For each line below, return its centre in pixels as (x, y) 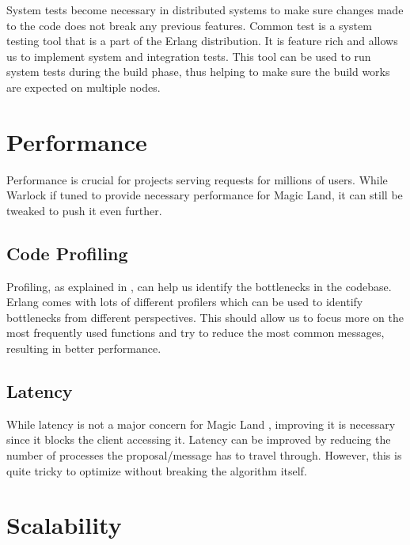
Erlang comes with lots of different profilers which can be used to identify (185, 302)
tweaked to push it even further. (84, 210)
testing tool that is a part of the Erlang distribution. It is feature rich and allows (202, 41)
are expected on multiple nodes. (84, 87)
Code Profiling (67, 253)
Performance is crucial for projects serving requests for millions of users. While (197, 179)
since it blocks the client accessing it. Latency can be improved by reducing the (199, 439)
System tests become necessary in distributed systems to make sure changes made (205, 9)
